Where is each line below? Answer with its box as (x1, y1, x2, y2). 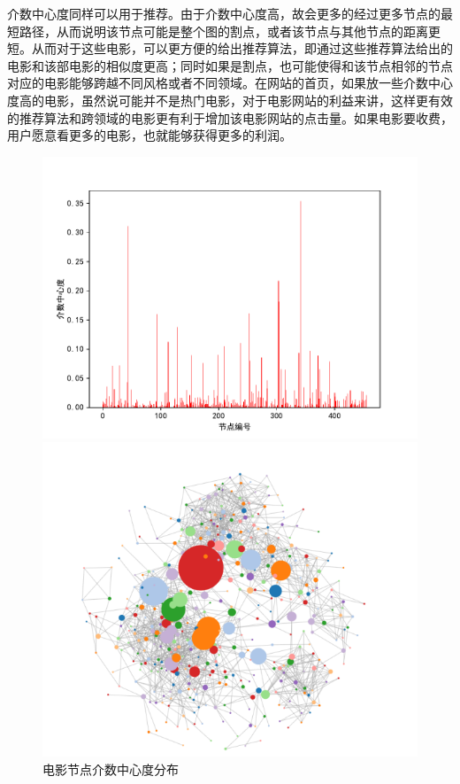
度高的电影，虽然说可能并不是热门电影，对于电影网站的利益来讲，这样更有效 (7, 90, 453, 109)
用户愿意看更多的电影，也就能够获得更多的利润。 (7, 126, 292, 144)
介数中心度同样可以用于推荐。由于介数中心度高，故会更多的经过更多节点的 (7, 4, 441, 22)
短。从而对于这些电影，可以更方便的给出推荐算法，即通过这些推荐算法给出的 (7, 39, 453, 58)
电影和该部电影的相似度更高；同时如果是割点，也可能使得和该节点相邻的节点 (7, 56, 453, 74)
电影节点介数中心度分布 (42, 759, 179, 778)
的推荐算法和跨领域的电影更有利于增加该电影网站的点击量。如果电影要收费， (7, 108, 453, 127)
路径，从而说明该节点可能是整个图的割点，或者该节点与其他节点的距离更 (19, 21, 441, 40)
